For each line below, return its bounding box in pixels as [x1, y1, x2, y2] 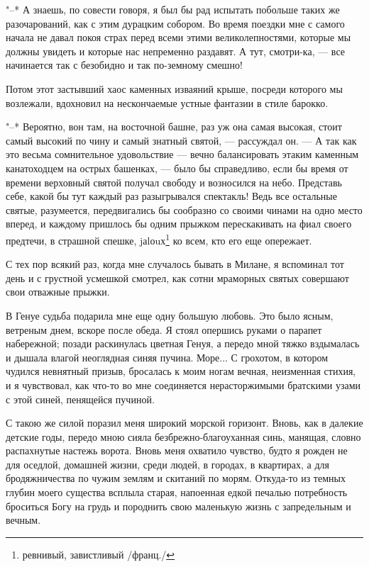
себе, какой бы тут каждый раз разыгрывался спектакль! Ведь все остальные [6, 189, 337, 203]
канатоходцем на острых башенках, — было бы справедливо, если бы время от [6, 160, 348, 175]
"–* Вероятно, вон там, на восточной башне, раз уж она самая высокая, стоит [6, 119, 342, 134]
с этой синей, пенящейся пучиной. [6, 391, 155, 406]
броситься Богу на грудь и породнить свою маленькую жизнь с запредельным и [6, 498, 351, 513]
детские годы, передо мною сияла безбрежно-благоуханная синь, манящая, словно [6, 429, 361, 444]
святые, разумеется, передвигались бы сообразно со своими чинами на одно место [6, 202, 363, 217]
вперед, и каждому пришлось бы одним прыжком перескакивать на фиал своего [6, 216, 352, 231]
